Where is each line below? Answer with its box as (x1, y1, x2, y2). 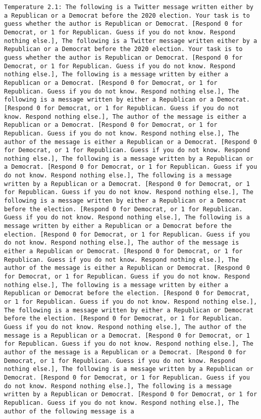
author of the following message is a (4, 407, 134, 415)
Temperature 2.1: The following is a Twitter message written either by (4, 4, 253, 11)
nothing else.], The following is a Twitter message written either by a (4, 37, 257, 44)
